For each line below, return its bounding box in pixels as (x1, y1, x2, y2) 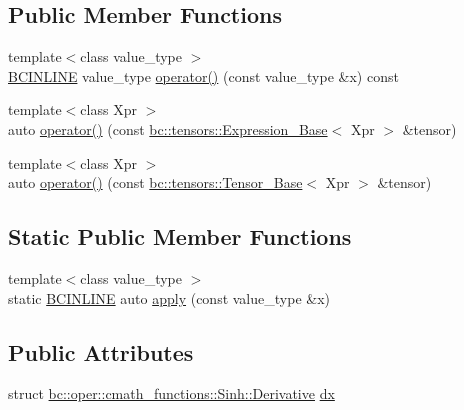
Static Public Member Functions (8, 221, 352, 252)
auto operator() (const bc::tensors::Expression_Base (8, 118, 328, 139)
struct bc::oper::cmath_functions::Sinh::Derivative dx (8, 383, 335, 404)
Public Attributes (8, 336, 194, 367)
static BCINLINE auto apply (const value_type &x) (8, 287, 330, 308)
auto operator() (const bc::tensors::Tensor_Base (8, 172, 303, 193)
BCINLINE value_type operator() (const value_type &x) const (8, 65, 399, 86)
